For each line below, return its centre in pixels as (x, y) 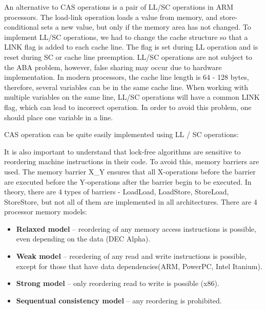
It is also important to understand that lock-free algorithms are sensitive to (122, 151)
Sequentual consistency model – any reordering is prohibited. (119, 300)
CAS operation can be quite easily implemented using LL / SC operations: (121, 134)
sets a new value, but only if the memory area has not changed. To (146, 27)
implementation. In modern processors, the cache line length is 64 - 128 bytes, (127, 77)
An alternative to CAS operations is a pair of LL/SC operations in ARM (119, 7)
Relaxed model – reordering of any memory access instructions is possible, (136, 228)
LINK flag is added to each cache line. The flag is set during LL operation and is (131, 47)
